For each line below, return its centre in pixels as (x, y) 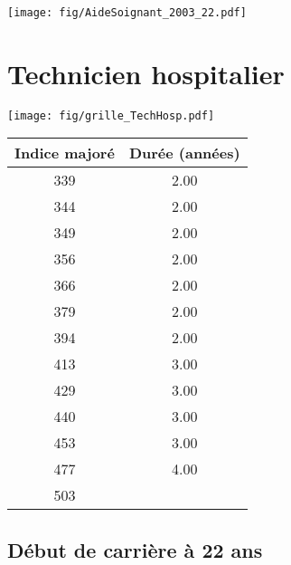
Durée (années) (184, 153)
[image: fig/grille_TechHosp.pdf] (111, 115)
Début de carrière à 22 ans (135, 549)
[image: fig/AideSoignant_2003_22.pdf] (127, 13)
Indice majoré (65, 153)
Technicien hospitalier (146, 73)
